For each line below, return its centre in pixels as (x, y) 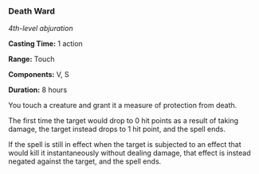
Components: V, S (39, 75)
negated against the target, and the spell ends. (85, 161)
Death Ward (32, 11)
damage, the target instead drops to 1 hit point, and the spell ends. (117, 130)
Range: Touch (31, 59)
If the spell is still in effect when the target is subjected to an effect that (125, 145)
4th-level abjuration (41, 29)
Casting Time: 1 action (46, 44)
